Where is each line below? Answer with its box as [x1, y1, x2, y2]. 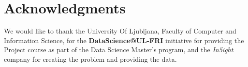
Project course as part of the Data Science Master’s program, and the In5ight [4, 45, 233, 55]
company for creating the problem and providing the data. [4, 54, 177, 64]
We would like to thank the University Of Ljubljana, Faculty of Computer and [4, 26, 236, 36]
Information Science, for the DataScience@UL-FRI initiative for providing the [4, 35, 244, 45]
